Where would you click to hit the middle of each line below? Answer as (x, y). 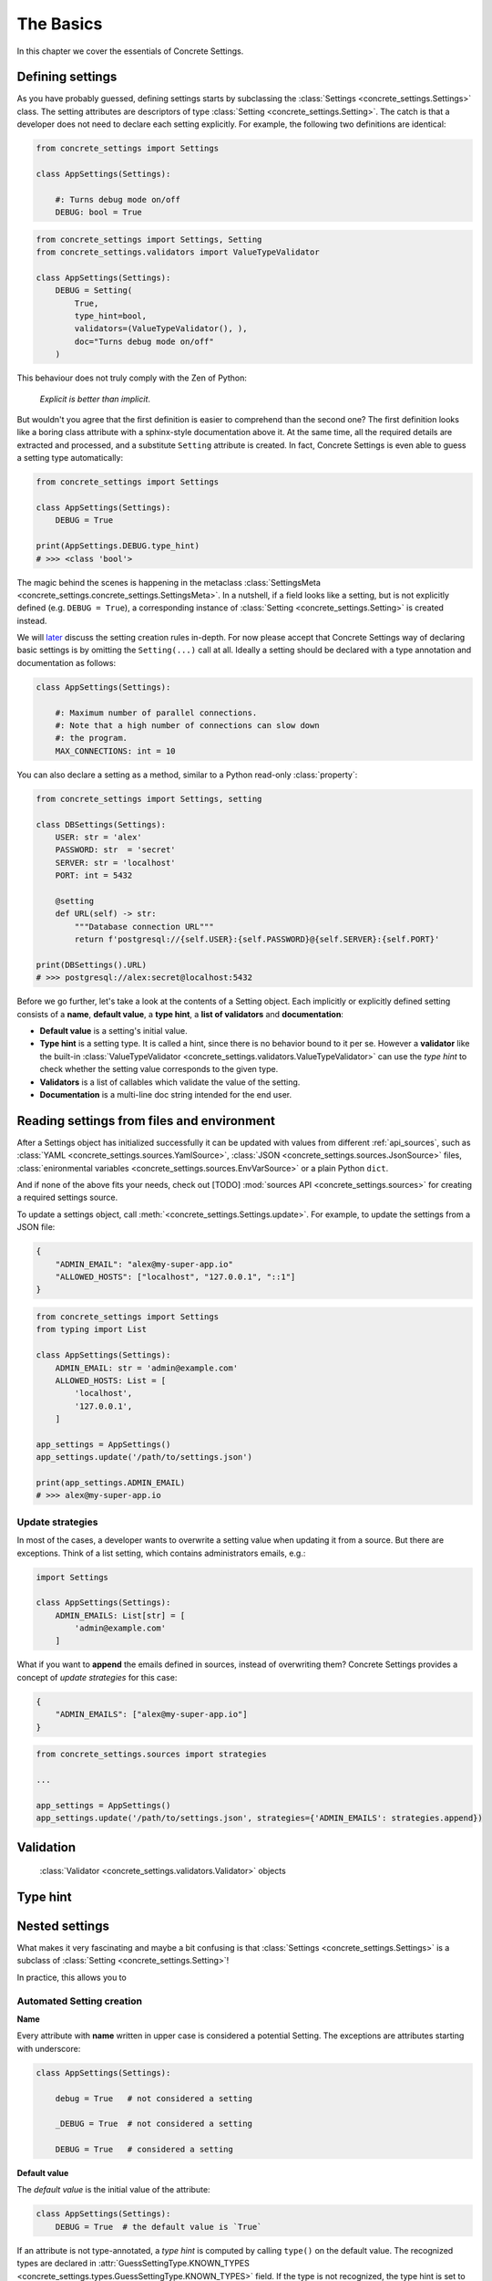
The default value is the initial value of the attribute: (113, 2190)
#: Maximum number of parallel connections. (156, 713)
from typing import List (92, 1329)
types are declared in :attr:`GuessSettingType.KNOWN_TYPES (133, 2264)
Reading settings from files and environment (146, 1121)
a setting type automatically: (70, 458)
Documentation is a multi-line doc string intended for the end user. (165, 1094)
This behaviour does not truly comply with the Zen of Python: (132, 378)
